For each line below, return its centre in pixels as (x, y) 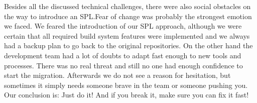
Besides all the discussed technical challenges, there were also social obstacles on (127, 6)
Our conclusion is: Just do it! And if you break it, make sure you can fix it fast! (126, 95)
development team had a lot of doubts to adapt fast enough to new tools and (123, 55)
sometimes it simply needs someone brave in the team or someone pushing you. (126, 85)
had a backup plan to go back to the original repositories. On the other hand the (128, 45)
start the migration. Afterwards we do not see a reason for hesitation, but (117, 75)
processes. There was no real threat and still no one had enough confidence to (123, 65)
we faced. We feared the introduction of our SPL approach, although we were (123, 26)
